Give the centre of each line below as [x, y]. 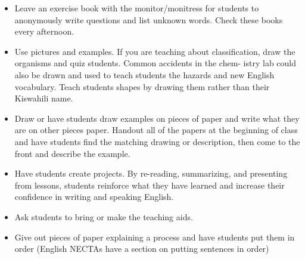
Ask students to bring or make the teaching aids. [104, 216]
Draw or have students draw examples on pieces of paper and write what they [157, 118]
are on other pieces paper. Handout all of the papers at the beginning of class [156, 130]
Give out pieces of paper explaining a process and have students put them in [155, 237]
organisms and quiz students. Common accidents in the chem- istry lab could [155, 63]
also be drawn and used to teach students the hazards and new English [144, 74]
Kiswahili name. [44, 98]
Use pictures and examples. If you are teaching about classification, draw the [155, 51]
